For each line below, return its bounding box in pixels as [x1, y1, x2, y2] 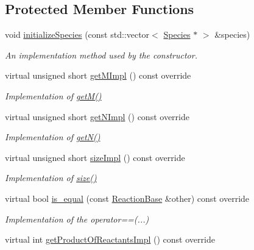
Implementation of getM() [5, 89, 102, 102]
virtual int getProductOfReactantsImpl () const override [5, 233, 215, 246]
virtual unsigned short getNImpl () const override [5, 110, 189, 123]
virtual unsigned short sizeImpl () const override [5, 151, 185, 163]
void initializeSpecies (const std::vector [5, 28, 150, 41]
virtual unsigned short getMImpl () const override [5, 69, 191, 82]
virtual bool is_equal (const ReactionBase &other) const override [5, 191, 250, 204]
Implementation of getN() [5, 130, 101, 143]
